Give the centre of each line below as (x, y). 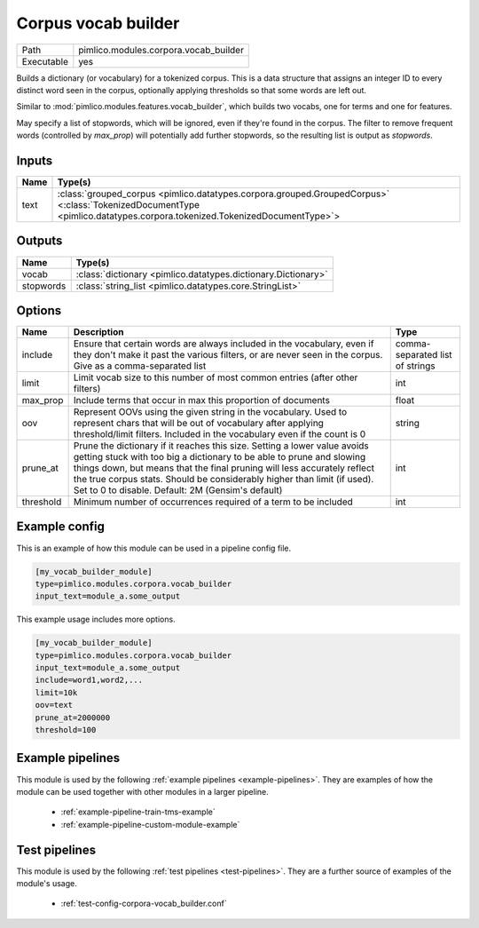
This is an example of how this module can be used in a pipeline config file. (154, 548)
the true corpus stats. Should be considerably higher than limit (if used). (224, 480)
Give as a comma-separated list (140, 366)
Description (98, 332)
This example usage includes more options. (96, 619)
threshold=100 (66, 730)
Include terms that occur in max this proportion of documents (201, 401)
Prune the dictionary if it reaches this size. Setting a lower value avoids (221, 446)
